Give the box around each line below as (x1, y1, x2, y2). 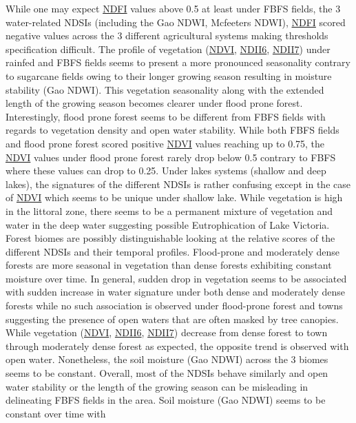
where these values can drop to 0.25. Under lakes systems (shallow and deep (6, 163, 326, 178)
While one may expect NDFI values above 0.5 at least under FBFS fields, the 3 (6, 1, 341, 15)
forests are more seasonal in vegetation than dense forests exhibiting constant (6, 258, 332, 272)
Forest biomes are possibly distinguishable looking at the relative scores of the (6, 231, 335, 245)
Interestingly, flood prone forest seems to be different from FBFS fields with (6, 109, 326, 123)
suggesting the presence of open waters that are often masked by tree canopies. (6, 311, 339, 326)
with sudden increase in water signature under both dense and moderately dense (6, 285, 345, 299)
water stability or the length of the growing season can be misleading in (6, 379, 308, 393)
